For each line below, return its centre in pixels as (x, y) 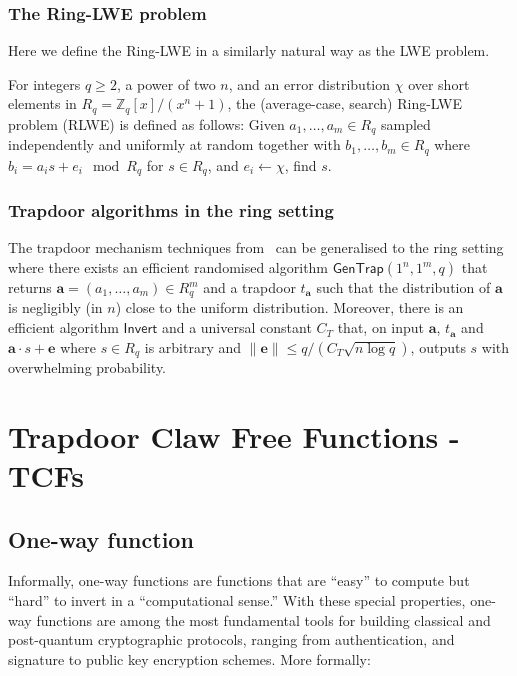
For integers (44, 83)
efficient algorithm (63, 327)
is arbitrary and (193, 346)
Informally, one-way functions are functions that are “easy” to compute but (239, 580)
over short (439, 83)
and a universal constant (236, 327)
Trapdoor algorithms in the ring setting (171, 210)
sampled (405, 123)
